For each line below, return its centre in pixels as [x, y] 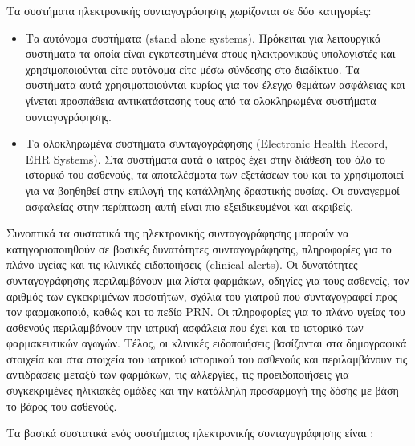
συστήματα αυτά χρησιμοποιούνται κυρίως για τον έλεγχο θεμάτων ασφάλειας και [215, 85]
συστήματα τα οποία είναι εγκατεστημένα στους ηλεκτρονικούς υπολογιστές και [210, 53]
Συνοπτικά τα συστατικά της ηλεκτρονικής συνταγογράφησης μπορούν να [178, 233]
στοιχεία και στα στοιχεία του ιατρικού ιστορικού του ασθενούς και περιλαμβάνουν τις [207, 358]
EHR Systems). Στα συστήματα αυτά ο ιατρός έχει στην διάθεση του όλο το [205, 158]
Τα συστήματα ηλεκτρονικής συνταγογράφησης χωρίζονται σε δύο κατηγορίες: [189, 10]
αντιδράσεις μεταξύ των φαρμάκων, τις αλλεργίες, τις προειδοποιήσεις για [178, 374]
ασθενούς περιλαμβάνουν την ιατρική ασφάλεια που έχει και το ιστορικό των [185, 327]
